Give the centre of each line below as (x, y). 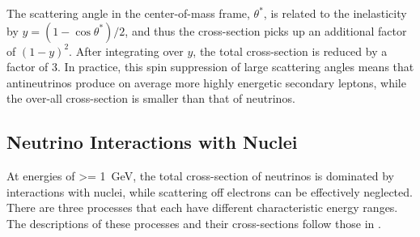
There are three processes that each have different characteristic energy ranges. (202, 207)
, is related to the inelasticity (335, 13)
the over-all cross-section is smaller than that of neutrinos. (151, 98)
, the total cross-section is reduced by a (290, 51)
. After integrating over (126, 51)
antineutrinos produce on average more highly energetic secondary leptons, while (206, 82)
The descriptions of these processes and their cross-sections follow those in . (194, 223)
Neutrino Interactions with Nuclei (152, 142)
